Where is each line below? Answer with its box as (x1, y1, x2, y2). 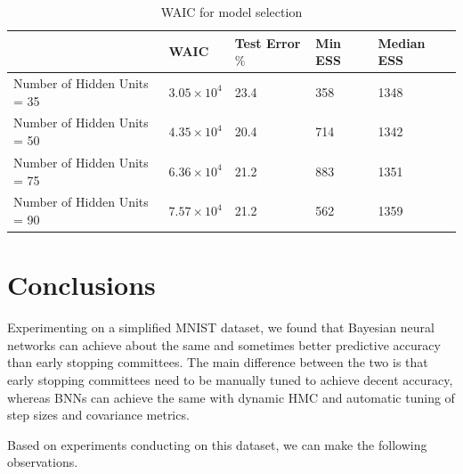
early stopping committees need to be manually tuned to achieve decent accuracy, (7, 370, 453, 388)
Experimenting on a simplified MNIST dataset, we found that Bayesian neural (7, 318, 435, 337)
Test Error (234, 33, 301, 52)
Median (378, 33, 426, 52)
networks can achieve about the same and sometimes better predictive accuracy (7, 335, 441, 354)
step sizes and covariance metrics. (7, 405, 190, 424)
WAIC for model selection (160, 3, 303, 20)
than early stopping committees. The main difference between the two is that (7, 353, 428, 372)
